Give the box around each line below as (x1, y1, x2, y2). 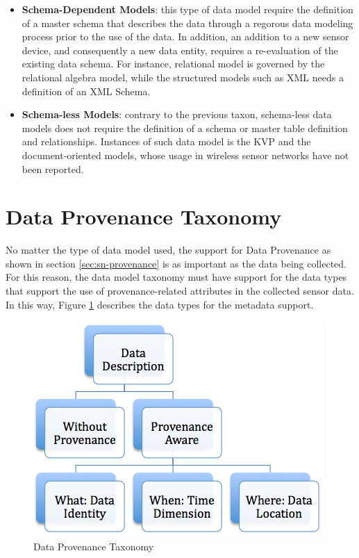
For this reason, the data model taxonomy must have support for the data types (6, 270, 347, 284)
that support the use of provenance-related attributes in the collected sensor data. (6, 284, 354, 298)
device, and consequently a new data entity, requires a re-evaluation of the (22, 42, 338, 57)
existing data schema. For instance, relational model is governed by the (22, 56, 325, 71)
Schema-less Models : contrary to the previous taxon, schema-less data (22, 107, 332, 122)
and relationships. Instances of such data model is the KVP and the (22, 134, 311, 149)
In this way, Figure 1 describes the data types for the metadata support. (6, 297, 314, 311)
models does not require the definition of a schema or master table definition (22, 120, 348, 135)
